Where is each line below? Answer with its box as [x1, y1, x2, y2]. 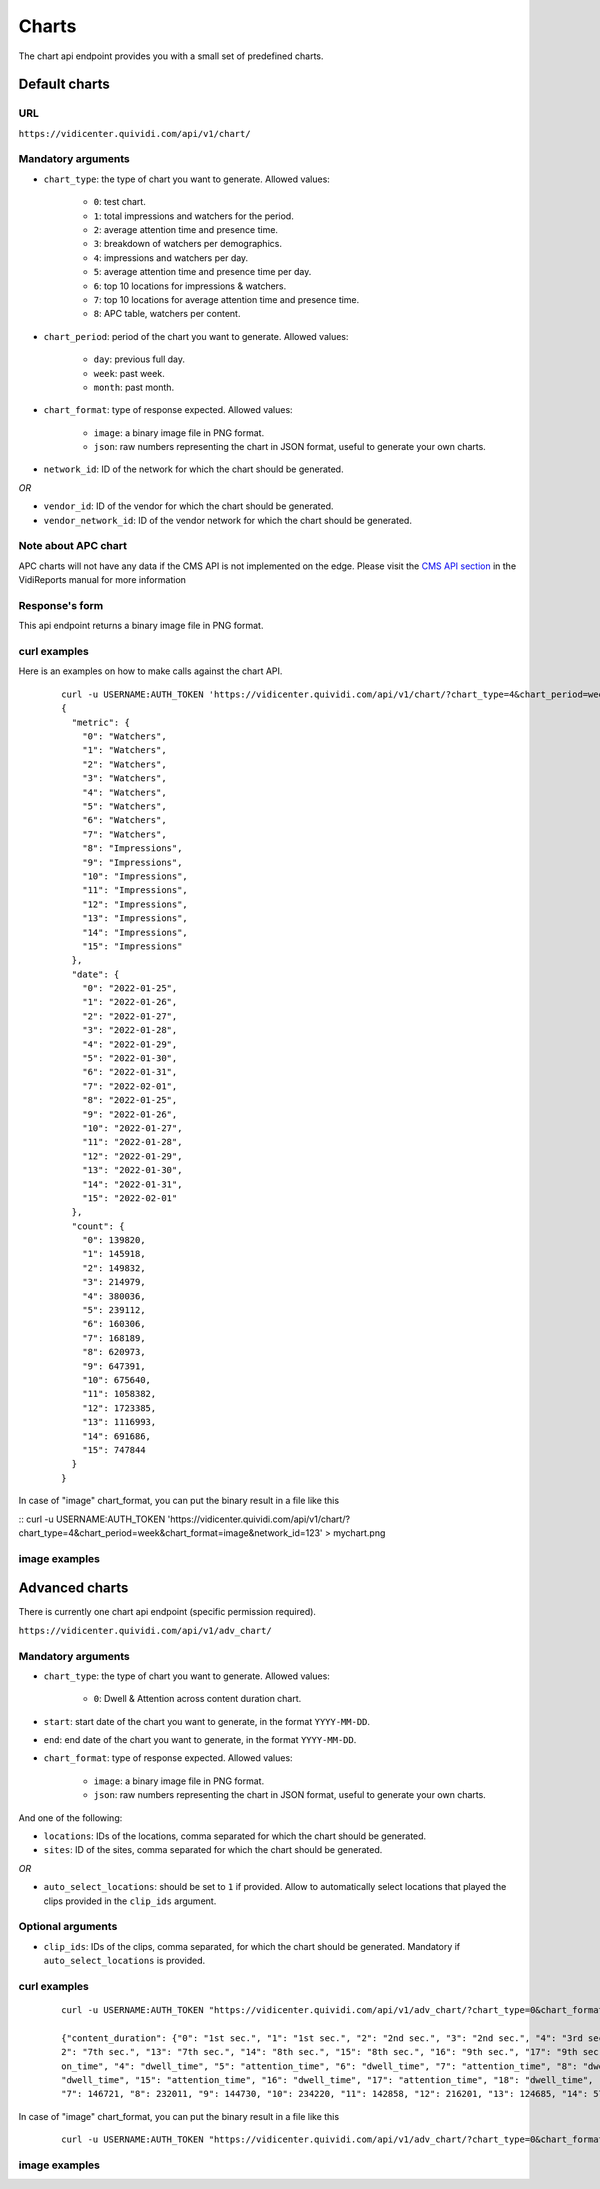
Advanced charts [18, 1580, 129, 1597]
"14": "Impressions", [81, 926, 189, 938]
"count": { [71, 1220, 125, 1232]
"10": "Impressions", [81, 870, 189, 882]
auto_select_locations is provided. [43, 1955, 206, 1967]
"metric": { [71, 716, 130, 728]
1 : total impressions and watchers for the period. [93, 210, 294, 222]
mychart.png [333, 1526, 386, 1539]
